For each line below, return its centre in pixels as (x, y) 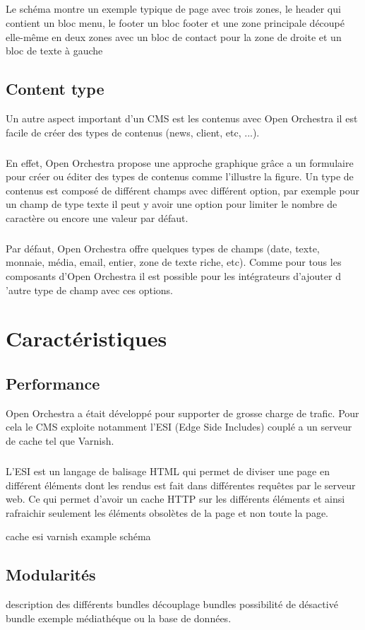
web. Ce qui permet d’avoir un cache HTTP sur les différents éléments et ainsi (175, 499)
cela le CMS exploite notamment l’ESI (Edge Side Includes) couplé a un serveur (179, 427)
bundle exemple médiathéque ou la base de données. (119, 618)
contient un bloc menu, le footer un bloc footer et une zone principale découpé (175, 22)
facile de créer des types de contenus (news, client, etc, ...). (133, 132)
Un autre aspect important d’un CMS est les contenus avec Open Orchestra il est (182, 118)
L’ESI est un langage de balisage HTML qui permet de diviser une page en (168, 471)
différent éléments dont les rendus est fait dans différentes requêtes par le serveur (181, 485)
